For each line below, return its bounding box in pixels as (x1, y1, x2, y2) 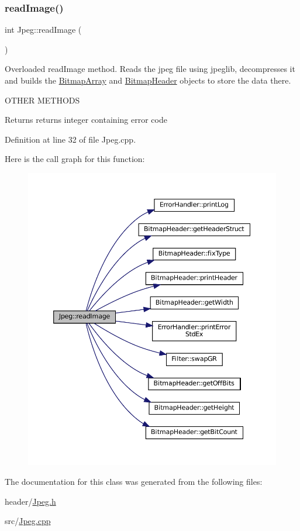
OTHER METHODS (5, 94, 80, 106)
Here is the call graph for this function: (5, 153, 145, 165)
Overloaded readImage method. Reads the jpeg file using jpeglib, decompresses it (5, 63, 295, 75)
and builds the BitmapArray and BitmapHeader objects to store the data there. (5, 74, 291, 86)
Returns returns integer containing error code (5, 113, 167, 126)
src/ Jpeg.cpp (5, 515, 51, 527)
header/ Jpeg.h (5, 495, 56, 507)
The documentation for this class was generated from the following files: (5, 475, 263, 488)
